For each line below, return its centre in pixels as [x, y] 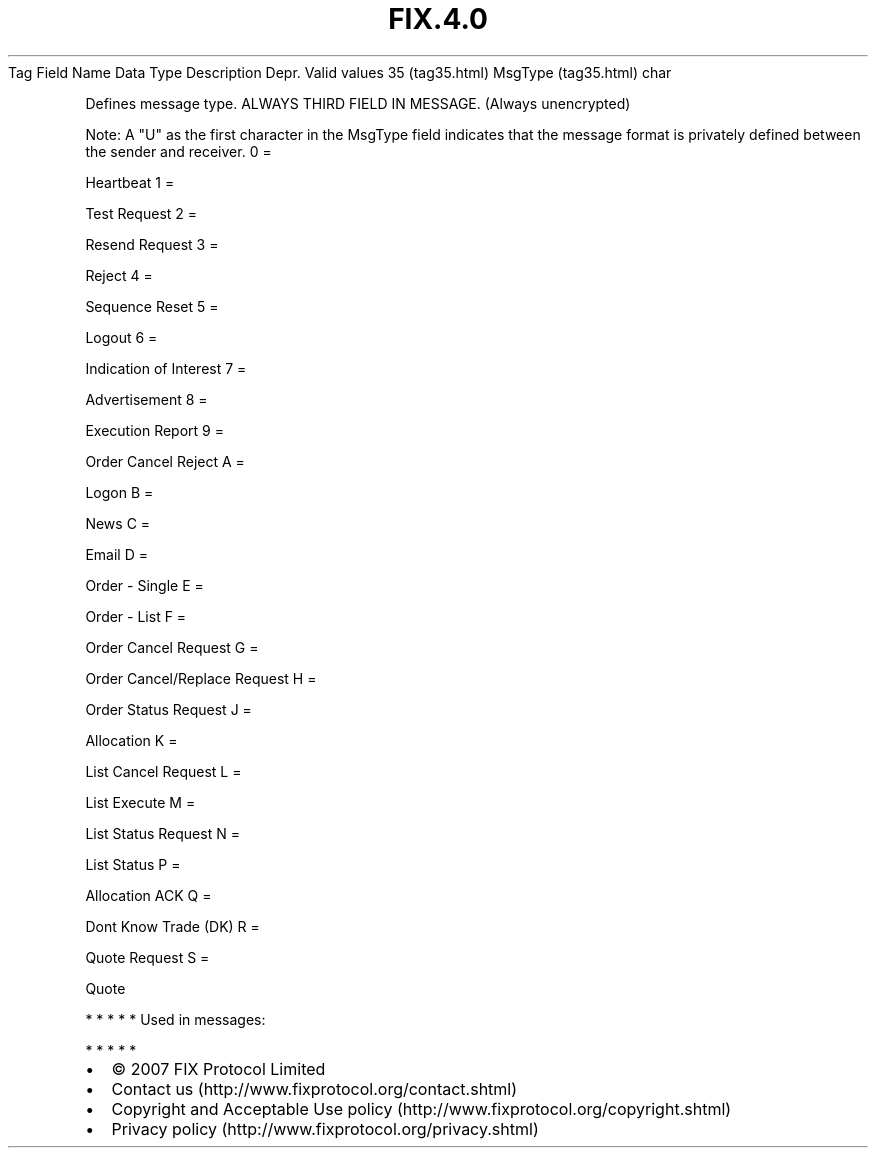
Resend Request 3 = [152, 244]
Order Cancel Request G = [172, 647]
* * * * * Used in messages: [175, 1019]
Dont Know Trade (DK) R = [172, 926]
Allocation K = [131, 740]
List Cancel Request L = [163, 771]
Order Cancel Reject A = [165, 461]
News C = [118, 523]
